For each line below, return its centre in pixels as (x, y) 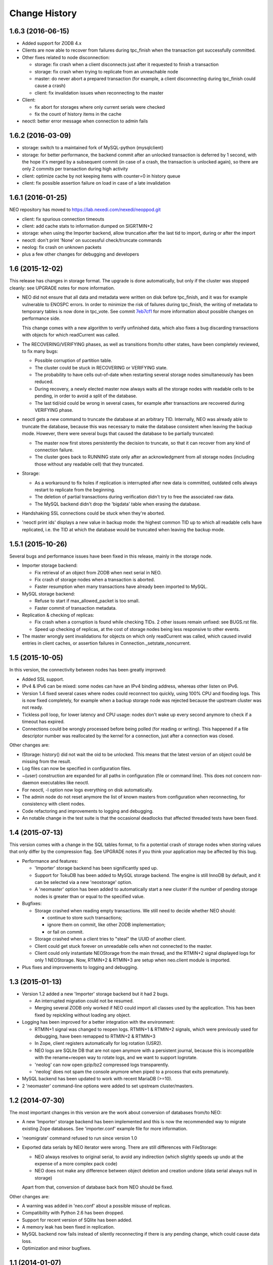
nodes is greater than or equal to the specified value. (90, 896)
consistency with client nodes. (54, 804)
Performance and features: (50, 861)
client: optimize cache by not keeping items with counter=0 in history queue (101, 176)
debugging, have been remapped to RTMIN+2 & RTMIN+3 (95, 1036)
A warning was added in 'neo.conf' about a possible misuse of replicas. (97, 1206)
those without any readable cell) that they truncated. (89, 464)
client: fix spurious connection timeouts (63, 219)
